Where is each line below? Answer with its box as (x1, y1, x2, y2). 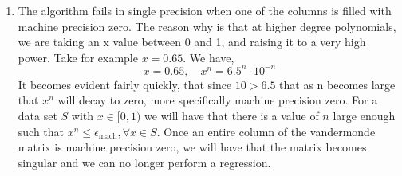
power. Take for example (18, 49, 138, 65)
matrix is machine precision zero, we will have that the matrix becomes (18, 139, 367, 155)
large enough (333, 108, 396, 124)
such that (18, 123, 65, 139)
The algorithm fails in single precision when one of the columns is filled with (18, 2, 392, 18)
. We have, (183, 49, 235, 65)
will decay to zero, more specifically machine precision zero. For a (57, 92, 378, 108)
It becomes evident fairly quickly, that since (18, 76, 232, 92)
